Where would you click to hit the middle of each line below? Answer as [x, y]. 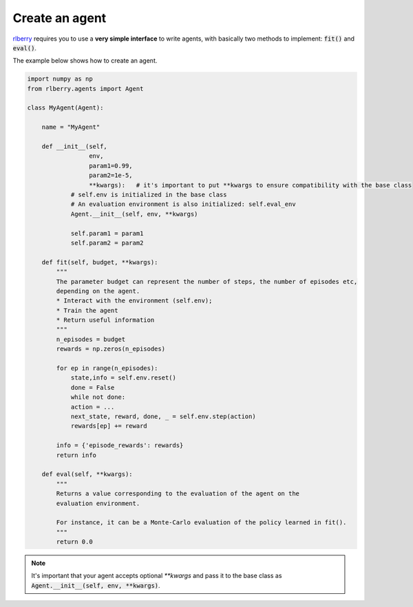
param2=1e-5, [111, 175]
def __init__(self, [75, 147]
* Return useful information [105, 320]
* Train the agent [87, 310]
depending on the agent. [98, 291]
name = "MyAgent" [71, 127]
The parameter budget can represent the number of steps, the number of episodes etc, [207, 281]
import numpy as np [60, 79]
